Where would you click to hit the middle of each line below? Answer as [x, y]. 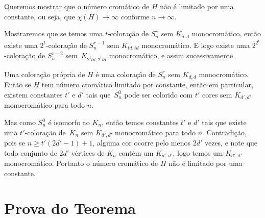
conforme [135, 16]
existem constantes [33, 94]
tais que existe [224, 122]
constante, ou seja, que [40, 16]
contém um [136, 152]
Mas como [20, 122]
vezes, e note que [231, 143]
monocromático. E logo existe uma [196, 45]
